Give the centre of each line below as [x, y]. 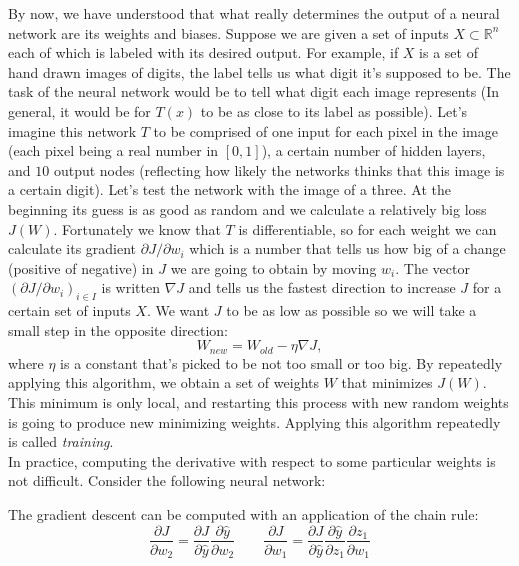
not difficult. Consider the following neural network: [167, 480]
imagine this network [72, 130]
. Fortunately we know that [137, 228]
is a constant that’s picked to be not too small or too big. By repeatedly [281, 362]
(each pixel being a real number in [113, 150]
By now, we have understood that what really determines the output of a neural [254, 13]
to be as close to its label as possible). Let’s [334, 110]
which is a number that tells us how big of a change [347, 248]
